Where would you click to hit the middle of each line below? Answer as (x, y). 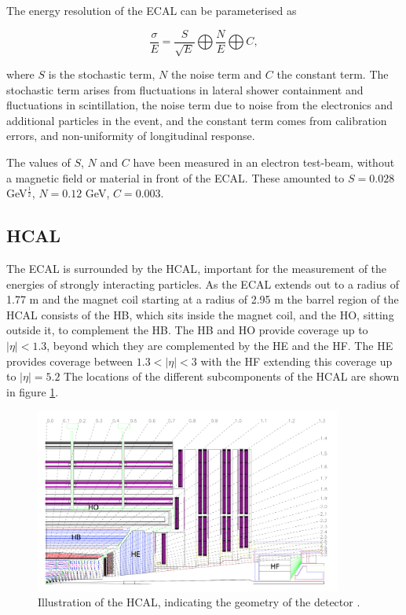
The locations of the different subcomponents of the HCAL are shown (232, 376)
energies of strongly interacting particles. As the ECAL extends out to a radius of (203, 284)
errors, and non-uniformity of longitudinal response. (131, 136)
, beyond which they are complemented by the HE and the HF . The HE (220, 345)
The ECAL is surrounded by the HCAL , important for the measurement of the (197, 268)
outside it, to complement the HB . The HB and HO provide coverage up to (187, 330)
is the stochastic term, (102, 74)
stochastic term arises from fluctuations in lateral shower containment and (185, 89)
